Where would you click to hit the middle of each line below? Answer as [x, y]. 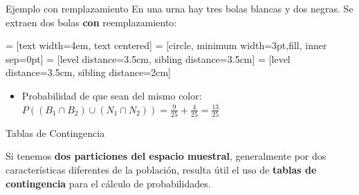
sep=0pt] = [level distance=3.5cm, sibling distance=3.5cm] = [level [148, 58]
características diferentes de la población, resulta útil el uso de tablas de [161, 170]
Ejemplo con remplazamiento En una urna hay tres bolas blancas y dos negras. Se [179, 8]
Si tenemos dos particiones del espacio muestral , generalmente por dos [166, 156]
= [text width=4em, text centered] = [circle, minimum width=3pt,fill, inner [166, 45]
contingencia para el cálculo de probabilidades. [108, 183]
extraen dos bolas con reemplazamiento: [91, 22]
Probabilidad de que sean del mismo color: [112, 95]
